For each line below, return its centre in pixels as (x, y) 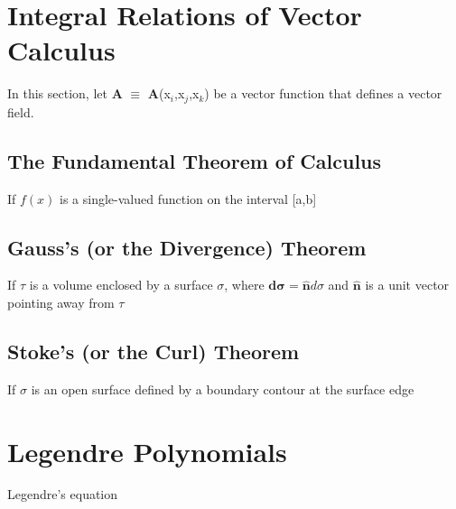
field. (21, 111)
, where (244, 285)
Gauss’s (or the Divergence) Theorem (187, 247)
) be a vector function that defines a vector (323, 93)
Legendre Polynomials (147, 451)
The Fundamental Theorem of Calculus (195, 160)
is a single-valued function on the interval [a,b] (188, 198)
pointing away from (61, 302)
